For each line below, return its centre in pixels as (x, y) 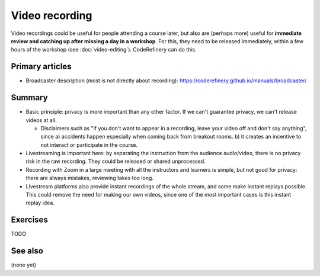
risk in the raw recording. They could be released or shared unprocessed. (116, 161)
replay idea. (40, 203)
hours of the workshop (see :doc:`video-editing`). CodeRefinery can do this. (104, 50)
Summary (29, 98)
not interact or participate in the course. (89, 145)
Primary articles (41, 67)
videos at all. (41, 120)
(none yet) (24, 265)
